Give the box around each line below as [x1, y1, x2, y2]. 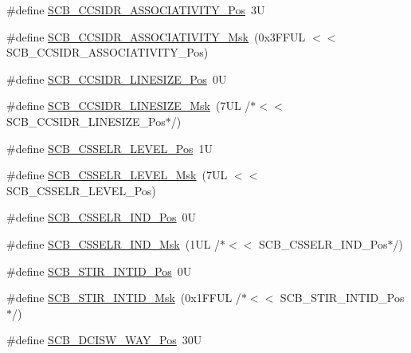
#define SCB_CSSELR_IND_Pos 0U [6, 209, 197, 226]
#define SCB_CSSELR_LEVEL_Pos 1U [6, 139, 213, 156]
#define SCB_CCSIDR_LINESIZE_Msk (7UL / [6, 97, 251, 114]
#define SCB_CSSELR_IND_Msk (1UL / [6, 235, 221, 252]
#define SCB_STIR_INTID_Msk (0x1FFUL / [6, 289, 241, 306]
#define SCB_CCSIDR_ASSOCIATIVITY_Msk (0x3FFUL [6, 28, 306, 45]
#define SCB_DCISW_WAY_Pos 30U [6, 331, 202, 348]
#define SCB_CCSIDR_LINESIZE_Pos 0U [6, 70, 227, 87]
